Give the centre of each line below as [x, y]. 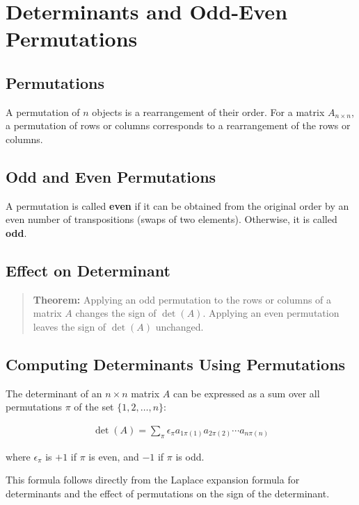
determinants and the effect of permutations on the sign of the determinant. [168, 493]
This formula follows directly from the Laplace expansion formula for [153, 480]
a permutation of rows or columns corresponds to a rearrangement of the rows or [178, 125]
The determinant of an [54, 393]
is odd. [190, 456]
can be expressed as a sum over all [246, 393]
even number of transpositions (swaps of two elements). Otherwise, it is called [171, 219]
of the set [94, 407]
